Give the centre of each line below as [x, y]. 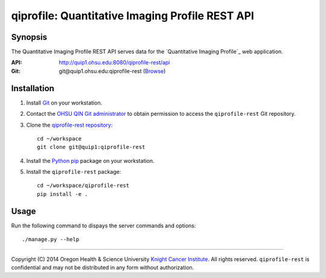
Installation [33, 88]
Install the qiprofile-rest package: [74, 172]
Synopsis [29, 37]
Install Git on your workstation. [64, 103]
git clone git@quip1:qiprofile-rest [91, 147]
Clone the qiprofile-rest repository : [69, 125]
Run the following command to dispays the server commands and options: [104, 226]
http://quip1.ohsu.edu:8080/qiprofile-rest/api [114, 63]
